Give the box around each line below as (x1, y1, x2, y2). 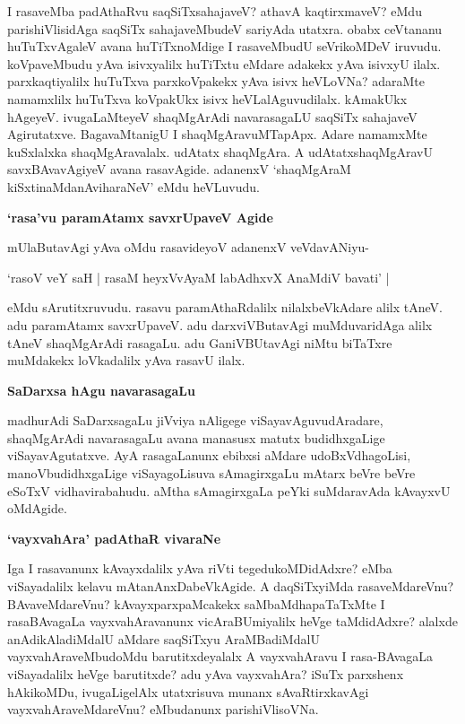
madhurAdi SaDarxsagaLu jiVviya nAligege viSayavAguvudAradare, (7, 411, 383, 430)
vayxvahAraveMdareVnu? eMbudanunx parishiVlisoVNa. (7, 700, 319, 719)
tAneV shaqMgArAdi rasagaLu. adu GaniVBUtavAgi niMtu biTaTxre (7, 333, 392, 352)
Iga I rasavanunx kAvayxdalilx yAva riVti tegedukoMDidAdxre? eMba (7, 559, 392, 578)
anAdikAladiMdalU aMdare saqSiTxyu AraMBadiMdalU (7, 629, 320, 648)
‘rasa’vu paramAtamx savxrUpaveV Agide (7, 207, 273, 226)
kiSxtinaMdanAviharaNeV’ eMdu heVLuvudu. (7, 177, 260, 196)
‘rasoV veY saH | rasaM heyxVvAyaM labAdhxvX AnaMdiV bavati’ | (7, 267, 390, 286)
